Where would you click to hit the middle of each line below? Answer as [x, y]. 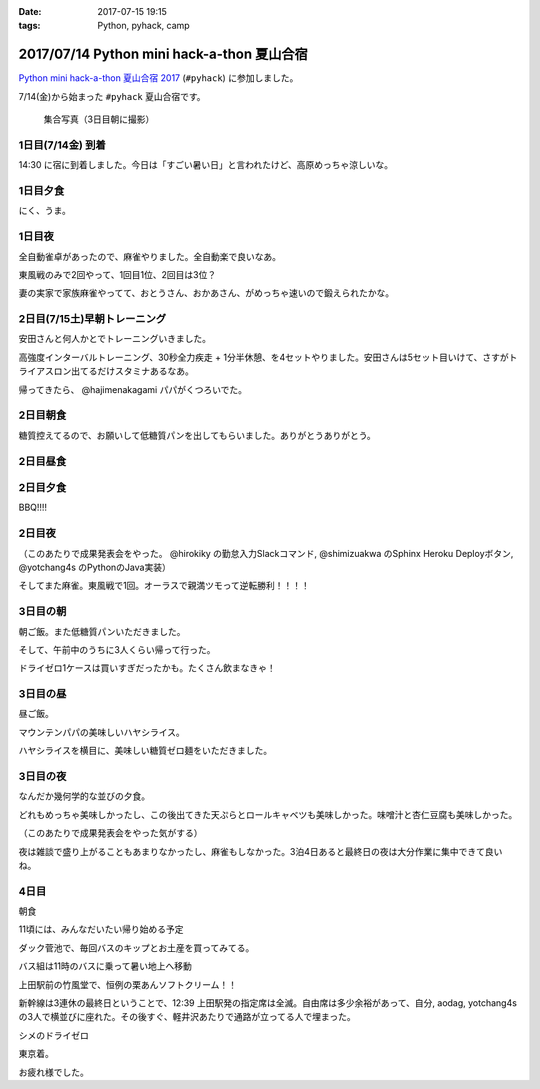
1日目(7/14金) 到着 [62, 145]
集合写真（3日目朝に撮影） [99, 119]
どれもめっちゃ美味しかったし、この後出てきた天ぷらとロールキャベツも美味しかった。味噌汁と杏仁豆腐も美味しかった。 [268, 814]
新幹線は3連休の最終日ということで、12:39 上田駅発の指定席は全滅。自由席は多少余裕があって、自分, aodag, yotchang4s [267, 1003]
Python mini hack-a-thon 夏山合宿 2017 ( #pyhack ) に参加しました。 [158, 78]
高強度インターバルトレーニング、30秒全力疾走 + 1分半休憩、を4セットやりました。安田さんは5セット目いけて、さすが [263, 357]
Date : [30, 11]
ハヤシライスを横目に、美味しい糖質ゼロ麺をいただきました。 [145, 751]
